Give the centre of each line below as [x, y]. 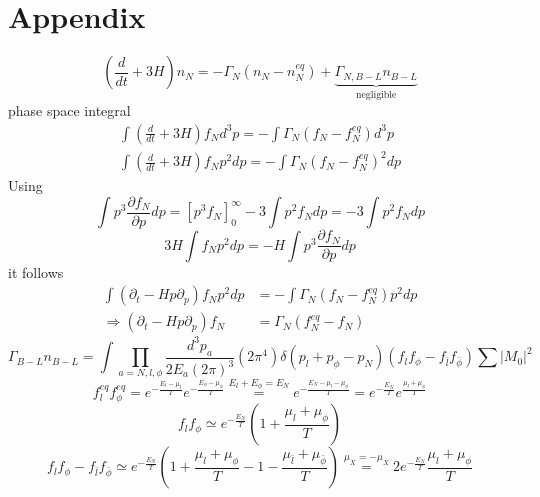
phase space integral [69, 110]
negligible [376, 95]
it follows [36, 271]
